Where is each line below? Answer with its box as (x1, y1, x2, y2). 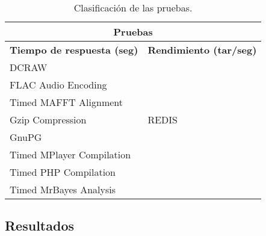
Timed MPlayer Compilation (10, 147, 131, 161)
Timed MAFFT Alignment (10, 95, 123, 109)
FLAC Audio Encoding (10, 78, 107, 92)
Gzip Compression (10, 113, 87, 126)
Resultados (5, 216, 74, 235)
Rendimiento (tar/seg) (147, 43, 257, 57)
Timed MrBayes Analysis (10, 182, 116, 196)
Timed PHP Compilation (10, 165, 116, 179)
